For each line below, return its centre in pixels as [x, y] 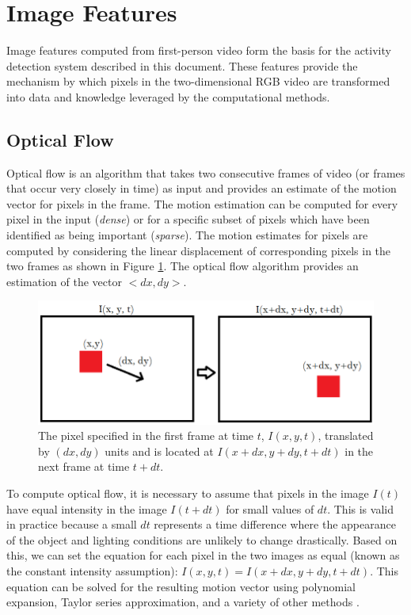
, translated [346, 435]
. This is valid [360, 508]
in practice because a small [72, 524]
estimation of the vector [64, 281]
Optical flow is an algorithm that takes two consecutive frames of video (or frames [206, 172]
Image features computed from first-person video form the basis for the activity [199, 50]
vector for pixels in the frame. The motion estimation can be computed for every [202, 203]
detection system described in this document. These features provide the [182, 65]
